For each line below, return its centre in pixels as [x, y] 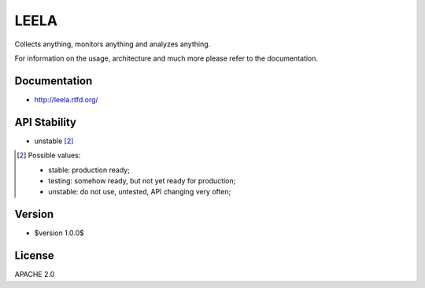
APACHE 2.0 [35, 275]
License [34, 256]
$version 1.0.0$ [59, 233]
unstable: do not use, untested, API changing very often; [140, 192]
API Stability [45, 122]
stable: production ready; [89, 170]
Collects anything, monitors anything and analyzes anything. [113, 44]
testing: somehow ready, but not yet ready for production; [142, 180]
